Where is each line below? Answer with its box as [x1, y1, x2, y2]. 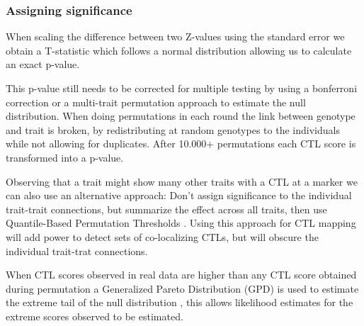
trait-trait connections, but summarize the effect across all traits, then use [6, 201, 327, 216]
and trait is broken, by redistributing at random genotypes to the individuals [6, 122, 340, 137]
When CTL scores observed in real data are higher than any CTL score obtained [6, 267, 357, 282]
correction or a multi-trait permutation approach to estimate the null [6, 94, 306, 109]
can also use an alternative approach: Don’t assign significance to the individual [6, 188, 352, 203]
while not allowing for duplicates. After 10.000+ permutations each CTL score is [6, 136, 356, 151]
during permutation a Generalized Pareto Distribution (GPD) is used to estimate [6, 281, 359, 296]
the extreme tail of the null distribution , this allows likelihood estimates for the [6, 295, 353, 310]
